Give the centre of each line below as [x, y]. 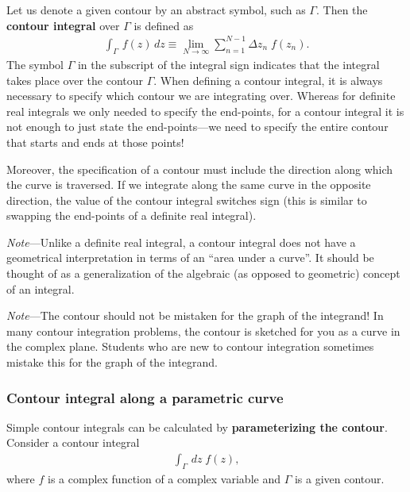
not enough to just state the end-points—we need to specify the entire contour [197, 127]
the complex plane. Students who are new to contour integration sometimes [190, 346]
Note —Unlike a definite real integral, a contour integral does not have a [181, 242]
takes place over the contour [75, 80]
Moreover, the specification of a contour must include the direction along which [200, 169]
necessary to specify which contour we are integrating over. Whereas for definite [201, 96]
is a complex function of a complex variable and [164, 478]
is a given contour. [339, 478]
